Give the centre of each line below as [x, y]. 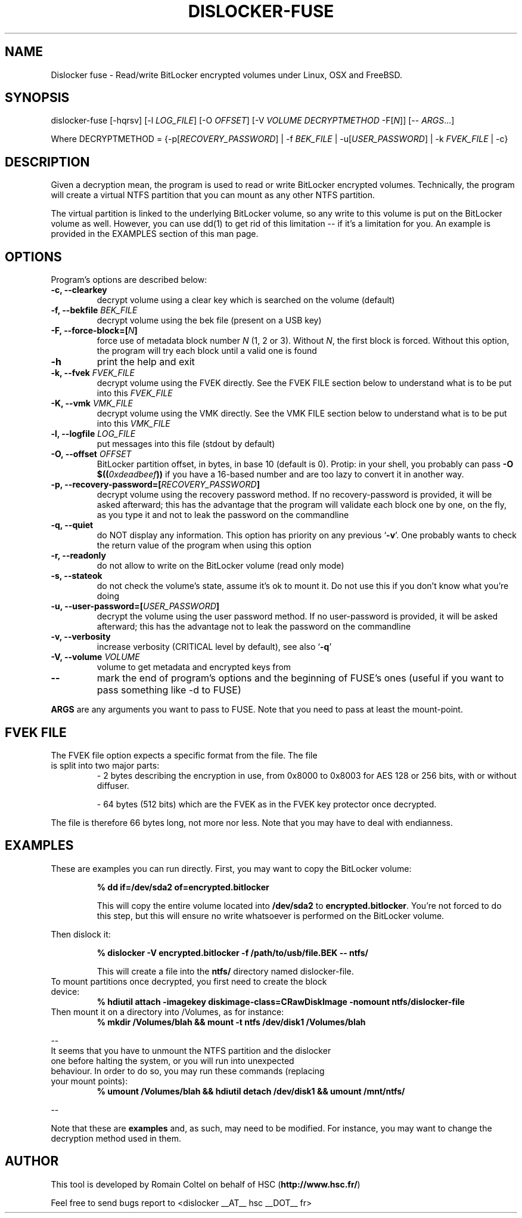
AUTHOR [32, 1161]
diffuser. [113, 785]
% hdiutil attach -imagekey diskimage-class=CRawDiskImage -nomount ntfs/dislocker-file [281, 1001]
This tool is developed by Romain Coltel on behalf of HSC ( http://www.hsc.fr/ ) [206, 1184]
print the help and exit [146, 362]
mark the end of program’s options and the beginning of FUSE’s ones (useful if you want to [300, 678]
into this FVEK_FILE [135, 393]
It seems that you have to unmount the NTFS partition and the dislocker [191, 1050]
